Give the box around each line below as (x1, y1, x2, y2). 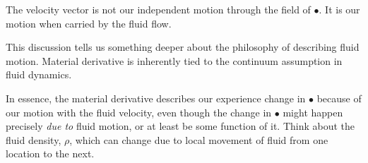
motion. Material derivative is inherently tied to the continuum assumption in (6, 53, 343, 68)
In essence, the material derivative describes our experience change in (6, 90, 306, 105)
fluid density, (6, 132, 61, 147)
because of (316, 90, 362, 105)
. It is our (319, 2, 360, 16)
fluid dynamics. (6, 67, 72, 82)
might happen (283, 104, 343, 119)
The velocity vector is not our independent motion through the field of (6, 2, 311, 16)
